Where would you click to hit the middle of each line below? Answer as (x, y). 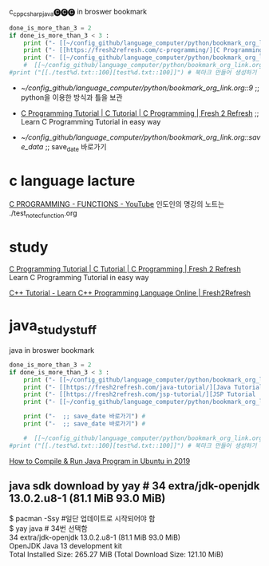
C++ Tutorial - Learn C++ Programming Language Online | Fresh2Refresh (130, 293)
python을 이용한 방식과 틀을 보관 (71, 97)
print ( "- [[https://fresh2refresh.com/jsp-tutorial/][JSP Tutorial (140, 394)
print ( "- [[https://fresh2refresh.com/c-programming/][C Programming (143, 50)
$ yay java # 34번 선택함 (48, 528)
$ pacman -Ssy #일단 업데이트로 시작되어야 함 (82, 519)
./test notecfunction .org (44, 214)
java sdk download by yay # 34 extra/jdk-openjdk (134, 486)
